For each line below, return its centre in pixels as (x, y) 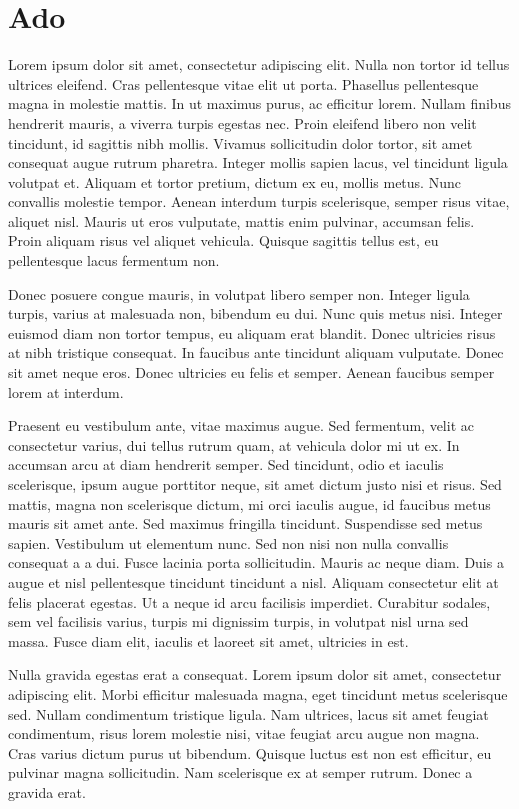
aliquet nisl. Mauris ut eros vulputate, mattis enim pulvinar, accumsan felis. (241, 220)
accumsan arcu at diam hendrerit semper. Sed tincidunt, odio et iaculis (226, 464)
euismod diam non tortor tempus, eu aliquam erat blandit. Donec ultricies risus (252, 332)
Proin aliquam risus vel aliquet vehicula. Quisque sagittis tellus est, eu (223, 240)
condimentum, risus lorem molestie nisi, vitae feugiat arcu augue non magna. (244, 733)
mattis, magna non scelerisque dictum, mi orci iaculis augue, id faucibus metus (249, 503)
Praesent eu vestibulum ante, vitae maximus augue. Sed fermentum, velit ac (241, 425)
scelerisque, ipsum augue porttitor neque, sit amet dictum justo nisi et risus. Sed (255, 484)
